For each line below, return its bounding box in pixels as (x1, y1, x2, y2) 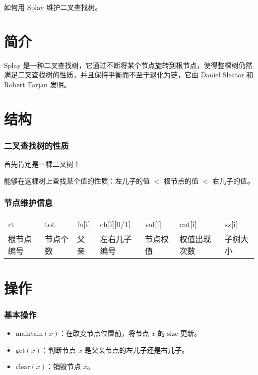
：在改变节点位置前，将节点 (59, 328, 149, 338)
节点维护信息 (4, 196, 53, 209)
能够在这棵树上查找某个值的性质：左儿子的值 (4, 175, 150, 186)
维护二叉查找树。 (46, 2, 102, 12)
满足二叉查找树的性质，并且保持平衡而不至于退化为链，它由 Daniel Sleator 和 (4, 69, 254, 80)
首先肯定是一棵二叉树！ (4, 159, 80, 169)
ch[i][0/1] (100, 218, 131, 230)
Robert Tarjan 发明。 (4, 79, 71, 89)
